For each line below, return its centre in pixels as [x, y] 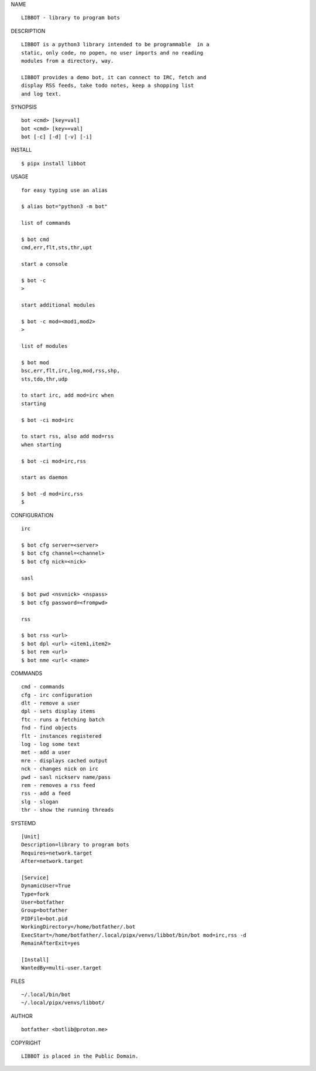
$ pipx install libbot [54, 163]
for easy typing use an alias [65, 190]
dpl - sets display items [59, 711]
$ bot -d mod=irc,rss [52, 494]
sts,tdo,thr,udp [44, 379]
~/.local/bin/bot [46, 994]
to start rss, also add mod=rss [68, 436]
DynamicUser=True [46, 886]
